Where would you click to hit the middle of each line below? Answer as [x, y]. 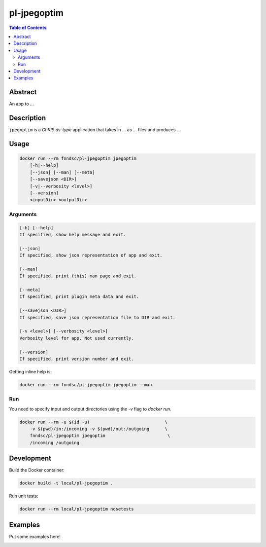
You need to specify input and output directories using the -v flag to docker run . [90, 409]
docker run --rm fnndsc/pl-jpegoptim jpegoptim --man [86, 384]
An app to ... [21, 104]
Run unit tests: [24, 496]
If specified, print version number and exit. [77, 359]
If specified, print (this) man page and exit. [78, 276]
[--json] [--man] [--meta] [63, 172]
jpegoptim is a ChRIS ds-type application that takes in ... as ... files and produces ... [95, 130]
